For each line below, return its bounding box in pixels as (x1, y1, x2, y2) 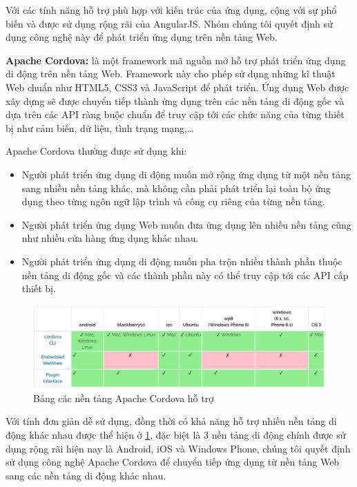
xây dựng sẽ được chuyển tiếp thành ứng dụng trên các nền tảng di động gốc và (6, 93, 345, 108)
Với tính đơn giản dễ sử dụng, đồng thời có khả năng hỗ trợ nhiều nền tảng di (6, 414, 337, 428)
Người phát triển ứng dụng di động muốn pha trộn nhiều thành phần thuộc (21, 254, 342, 268)
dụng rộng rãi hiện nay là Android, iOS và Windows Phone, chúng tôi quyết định (6, 441, 351, 455)
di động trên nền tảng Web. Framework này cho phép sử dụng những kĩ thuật (6, 66, 336, 81)
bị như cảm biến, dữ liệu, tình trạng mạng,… (6, 120, 194, 135)
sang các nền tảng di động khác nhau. (6, 468, 166, 482)
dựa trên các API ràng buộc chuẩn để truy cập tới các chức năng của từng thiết (6, 107, 345, 122)
